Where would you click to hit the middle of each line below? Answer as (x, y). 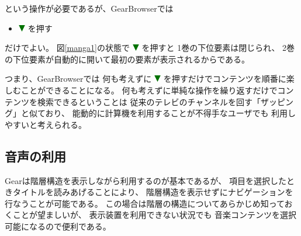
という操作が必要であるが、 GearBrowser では (89, 8)
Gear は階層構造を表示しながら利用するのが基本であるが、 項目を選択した (146, 180)
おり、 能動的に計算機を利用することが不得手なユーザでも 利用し (171, 113)
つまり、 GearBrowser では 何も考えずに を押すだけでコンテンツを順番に (146, 79)
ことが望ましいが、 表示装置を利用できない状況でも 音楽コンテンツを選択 (155, 215)
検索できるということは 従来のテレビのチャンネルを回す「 (149, 101)
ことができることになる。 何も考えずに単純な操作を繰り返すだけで (149, 90)
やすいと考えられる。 (46, 124)
